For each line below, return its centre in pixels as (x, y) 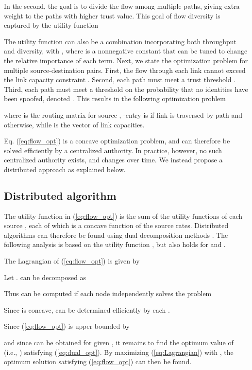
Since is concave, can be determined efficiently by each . (87, 309)
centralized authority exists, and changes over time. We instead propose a (113, 160)
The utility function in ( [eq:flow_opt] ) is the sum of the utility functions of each (123, 216)
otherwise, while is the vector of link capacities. (74, 124)
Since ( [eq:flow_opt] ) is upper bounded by (67, 326)
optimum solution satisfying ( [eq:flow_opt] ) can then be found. (98, 361)
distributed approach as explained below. (65, 169)
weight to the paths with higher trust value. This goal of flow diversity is (112, 15)
